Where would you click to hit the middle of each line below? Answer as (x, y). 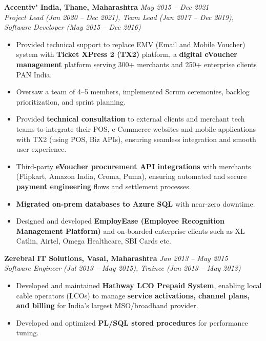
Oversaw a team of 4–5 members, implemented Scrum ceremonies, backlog (133, 92)
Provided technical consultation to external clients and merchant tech (130, 119)
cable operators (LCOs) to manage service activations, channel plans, (133, 295)
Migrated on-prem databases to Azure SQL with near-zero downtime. (136, 203)
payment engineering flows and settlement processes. (104, 186)
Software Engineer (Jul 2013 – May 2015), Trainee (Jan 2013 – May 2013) (122, 268)
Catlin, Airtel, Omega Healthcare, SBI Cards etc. (94, 241)
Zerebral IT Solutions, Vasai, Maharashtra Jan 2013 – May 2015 (116, 258)
